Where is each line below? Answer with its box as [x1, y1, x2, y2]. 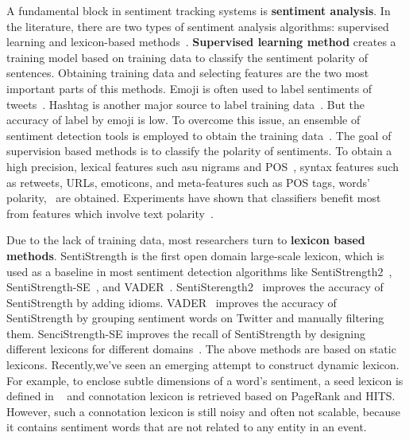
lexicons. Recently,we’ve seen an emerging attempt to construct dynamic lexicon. [6, 356, 399, 373]
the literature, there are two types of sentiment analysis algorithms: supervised [6, 18, 389, 34]
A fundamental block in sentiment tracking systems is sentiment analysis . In [6, 2, 391, 18]
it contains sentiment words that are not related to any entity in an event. [6, 419, 367, 435]
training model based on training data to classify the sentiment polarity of [6, 49, 368, 65]
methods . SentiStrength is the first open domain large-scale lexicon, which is [6, 247, 384, 263]
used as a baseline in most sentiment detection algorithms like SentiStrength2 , [6, 263, 392, 279]
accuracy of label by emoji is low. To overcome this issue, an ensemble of [6, 111, 361, 128]
